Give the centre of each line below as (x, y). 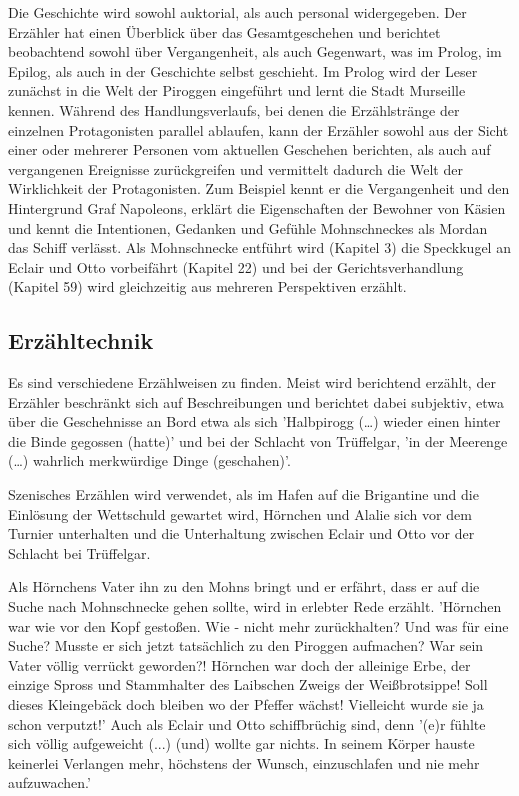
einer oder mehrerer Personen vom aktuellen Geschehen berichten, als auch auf (249, 149)
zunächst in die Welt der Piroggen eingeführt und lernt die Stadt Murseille (237, 90)
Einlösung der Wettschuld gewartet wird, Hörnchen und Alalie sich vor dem (240, 513)
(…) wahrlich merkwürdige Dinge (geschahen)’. (149, 460)
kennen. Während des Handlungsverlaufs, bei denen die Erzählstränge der (234, 109)
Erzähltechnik (81, 340)
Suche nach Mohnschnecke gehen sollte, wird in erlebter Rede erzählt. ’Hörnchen (255, 606)
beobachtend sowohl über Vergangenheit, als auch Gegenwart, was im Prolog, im (255, 51)
